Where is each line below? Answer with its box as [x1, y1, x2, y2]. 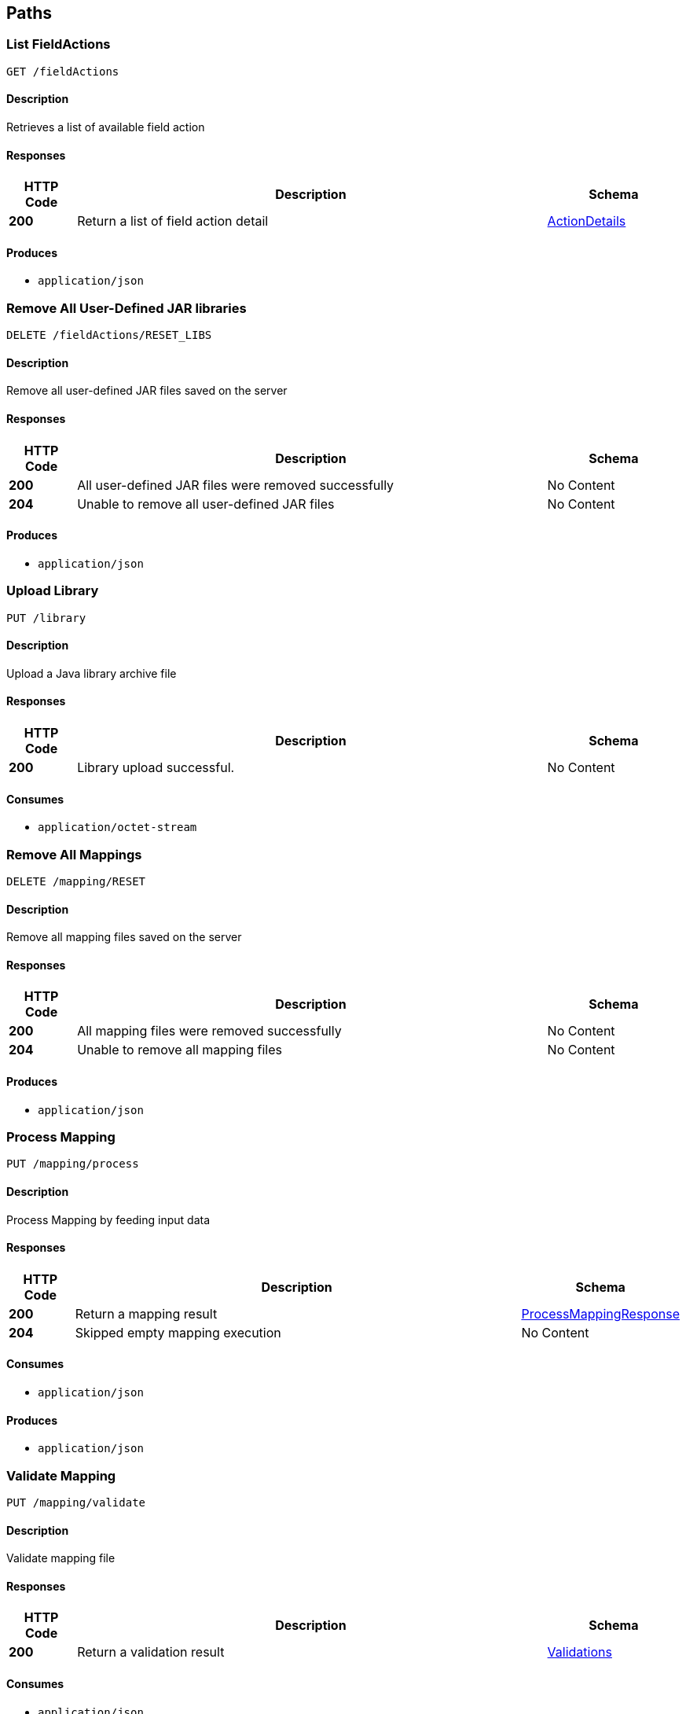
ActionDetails [547, 213, 626, 230]
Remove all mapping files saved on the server [6, 930, 242, 944]
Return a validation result [77, 1644, 225, 1661]
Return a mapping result [75, 1305, 218, 1322]
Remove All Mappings [6, 846, 142, 863]
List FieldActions [6, 36, 111, 53]
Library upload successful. [77, 760, 235, 776]
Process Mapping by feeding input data [6, 1212, 211, 1227]
